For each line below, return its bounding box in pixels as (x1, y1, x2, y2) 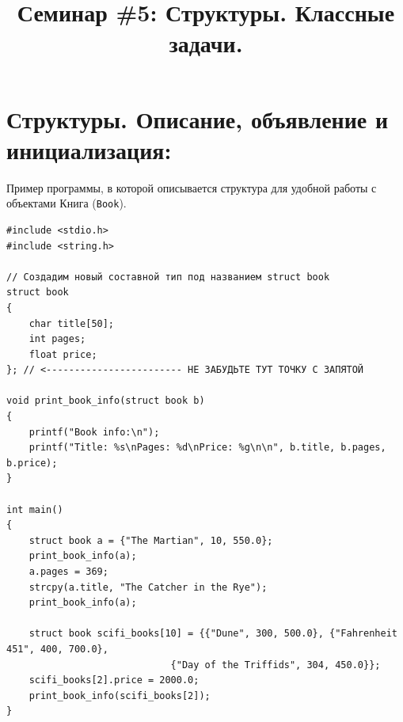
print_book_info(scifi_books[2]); (29, 690, 211, 701)
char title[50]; (29, 317, 115, 329)
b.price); (6, 457, 58, 469)
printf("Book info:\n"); (29, 426, 160, 438)
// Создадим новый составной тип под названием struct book (6, 271, 330, 283)
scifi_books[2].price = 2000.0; (29, 674, 200, 686)
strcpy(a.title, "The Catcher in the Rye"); (29, 581, 268, 593)
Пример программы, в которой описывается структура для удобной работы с (6, 179, 377, 196)
